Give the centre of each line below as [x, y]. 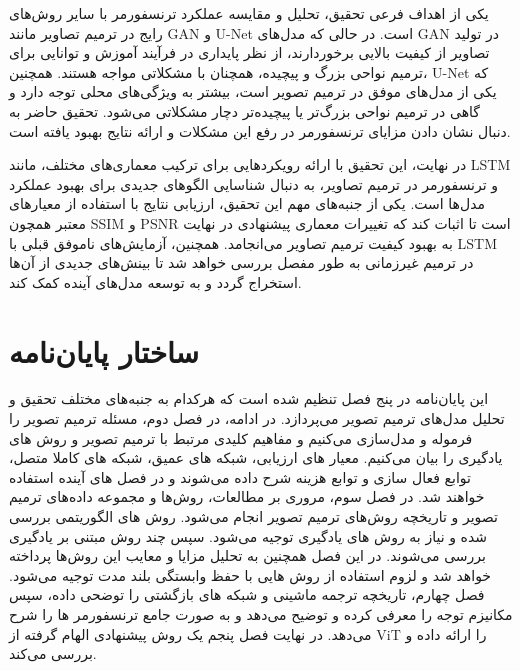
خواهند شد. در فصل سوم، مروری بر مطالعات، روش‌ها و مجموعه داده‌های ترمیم [247, 496]
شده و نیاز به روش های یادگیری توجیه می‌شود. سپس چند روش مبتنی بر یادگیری [248, 535]
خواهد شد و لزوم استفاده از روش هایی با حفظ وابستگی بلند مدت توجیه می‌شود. [250, 574]
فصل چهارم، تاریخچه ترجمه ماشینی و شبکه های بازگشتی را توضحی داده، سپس [247, 594]
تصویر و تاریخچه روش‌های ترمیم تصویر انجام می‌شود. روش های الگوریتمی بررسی [253, 516]
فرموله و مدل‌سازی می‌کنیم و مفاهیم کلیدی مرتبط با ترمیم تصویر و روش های [241, 437]
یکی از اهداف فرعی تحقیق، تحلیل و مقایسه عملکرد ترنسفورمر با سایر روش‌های [249, 13]
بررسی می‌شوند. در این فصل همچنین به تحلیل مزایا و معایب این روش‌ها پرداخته [247, 555]
